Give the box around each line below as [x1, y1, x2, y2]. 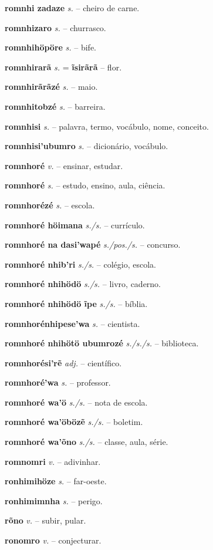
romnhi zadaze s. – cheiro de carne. [5, 2, 140, 14]
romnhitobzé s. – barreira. [5, 100, 106, 112]
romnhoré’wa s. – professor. [5, 376, 111, 389]
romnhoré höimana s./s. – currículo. [5, 218, 145, 231]
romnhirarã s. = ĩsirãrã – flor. [5, 60, 122, 73]
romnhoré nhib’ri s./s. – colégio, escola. [5, 258, 156, 270]
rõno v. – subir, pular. [5, 514, 86, 527]
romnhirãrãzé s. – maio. [5, 80, 98, 93]
